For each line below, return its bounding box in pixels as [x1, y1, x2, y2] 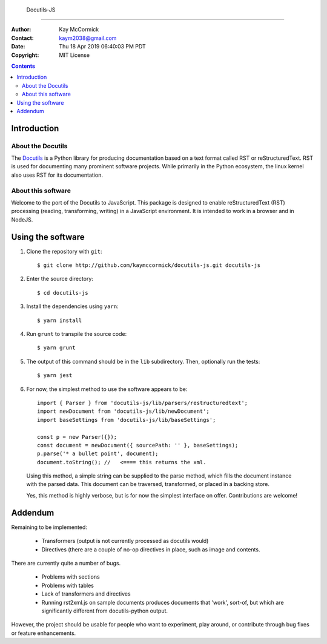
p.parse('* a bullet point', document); [37, 450, 159, 457]
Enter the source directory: [26, 275, 94, 283]
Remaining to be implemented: [11, 524, 88, 531]
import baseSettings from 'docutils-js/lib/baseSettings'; [37, 416, 216, 423]
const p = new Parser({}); [37, 433, 117, 440]
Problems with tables [41, 582, 94, 589]
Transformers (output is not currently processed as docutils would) [41, 537, 209, 545]
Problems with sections [41, 573, 100, 580]
